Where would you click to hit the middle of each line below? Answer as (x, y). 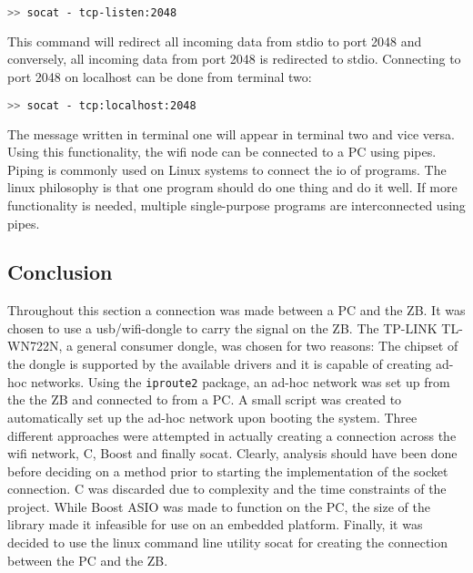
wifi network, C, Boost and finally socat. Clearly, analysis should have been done (232, 453)
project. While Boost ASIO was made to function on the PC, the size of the (219, 506)
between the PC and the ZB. (88, 560)
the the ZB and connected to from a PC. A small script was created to (205, 399)
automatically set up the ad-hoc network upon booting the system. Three (212, 417)
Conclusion (60, 272)
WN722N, (35, 346)
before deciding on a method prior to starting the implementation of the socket (228, 471)
